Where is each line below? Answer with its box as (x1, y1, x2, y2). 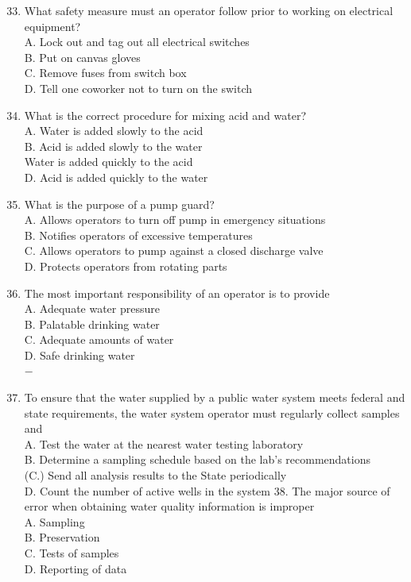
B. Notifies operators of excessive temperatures (24, 226, 253, 243)
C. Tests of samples (24, 545, 119, 561)
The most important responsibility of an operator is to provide (24, 284, 330, 301)
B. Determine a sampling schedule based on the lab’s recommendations (24, 451, 370, 468)
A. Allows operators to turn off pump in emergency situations (24, 211, 326, 228)
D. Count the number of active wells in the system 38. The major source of (24, 482, 390, 499)
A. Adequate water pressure (24, 300, 160, 317)
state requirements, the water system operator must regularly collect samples (24, 404, 400, 421)
